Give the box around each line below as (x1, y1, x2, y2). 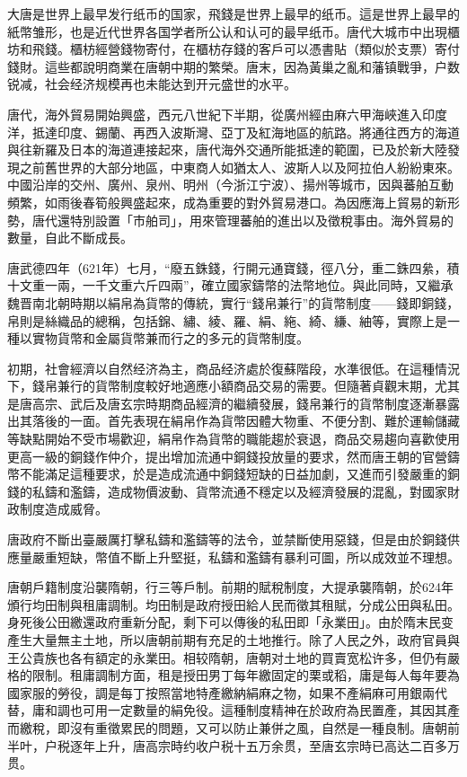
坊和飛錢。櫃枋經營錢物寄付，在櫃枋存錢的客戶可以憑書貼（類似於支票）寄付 (7, 40, 460, 58)
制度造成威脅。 (19, 499, 108, 518)
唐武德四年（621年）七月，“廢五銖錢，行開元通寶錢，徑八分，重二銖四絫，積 (7, 258, 460, 277)
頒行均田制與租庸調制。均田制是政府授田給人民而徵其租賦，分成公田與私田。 (7, 595, 460, 614)
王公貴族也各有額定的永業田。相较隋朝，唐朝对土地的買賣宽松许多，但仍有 (7, 648, 447, 667)
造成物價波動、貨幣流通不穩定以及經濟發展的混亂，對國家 (107, 481, 447, 500)
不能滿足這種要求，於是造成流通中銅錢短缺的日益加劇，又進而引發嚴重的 (19, 464, 447, 483)
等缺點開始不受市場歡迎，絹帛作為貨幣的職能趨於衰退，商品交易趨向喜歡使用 (7, 429, 460, 448)
